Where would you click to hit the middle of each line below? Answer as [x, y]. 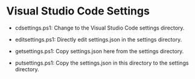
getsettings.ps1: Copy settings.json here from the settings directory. [99, 51]
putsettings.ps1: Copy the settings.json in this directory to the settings [102, 63]
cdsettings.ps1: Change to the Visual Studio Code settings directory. [100, 28]
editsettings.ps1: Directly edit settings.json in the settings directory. [98, 39]
